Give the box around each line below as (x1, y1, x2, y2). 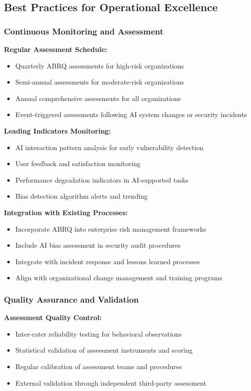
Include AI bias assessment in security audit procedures (15, 240, 181, 250)
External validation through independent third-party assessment (15, 377, 206, 388)
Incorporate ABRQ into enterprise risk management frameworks (15, 223, 206, 234)
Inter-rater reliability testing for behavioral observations (15, 328, 182, 339)
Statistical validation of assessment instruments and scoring (15, 345, 193, 355)
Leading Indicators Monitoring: (4, 125, 111, 136)
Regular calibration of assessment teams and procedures (15, 361, 182, 371)
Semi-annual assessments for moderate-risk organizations (15, 77, 184, 87)
